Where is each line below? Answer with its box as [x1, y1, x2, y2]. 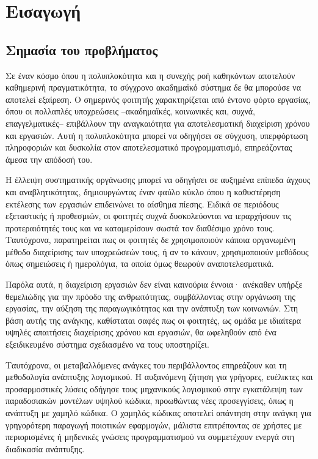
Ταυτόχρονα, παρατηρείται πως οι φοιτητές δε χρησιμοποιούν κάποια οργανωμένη [5, 233, 295, 246]
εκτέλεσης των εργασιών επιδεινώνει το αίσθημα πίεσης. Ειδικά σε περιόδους [5, 197, 279, 210]
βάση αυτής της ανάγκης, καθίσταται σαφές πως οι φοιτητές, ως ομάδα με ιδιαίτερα [5, 313, 302, 326]
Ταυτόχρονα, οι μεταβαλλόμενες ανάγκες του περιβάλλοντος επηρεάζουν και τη [5, 358, 287, 371]
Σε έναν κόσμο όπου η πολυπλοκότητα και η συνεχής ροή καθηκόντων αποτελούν [5, 69, 295, 81]
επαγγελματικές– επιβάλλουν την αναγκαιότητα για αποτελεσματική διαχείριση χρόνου [5, 116, 310, 129]
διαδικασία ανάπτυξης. [5, 442, 85, 455]
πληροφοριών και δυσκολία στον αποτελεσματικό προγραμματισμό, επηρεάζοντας [5, 141, 292, 154]
